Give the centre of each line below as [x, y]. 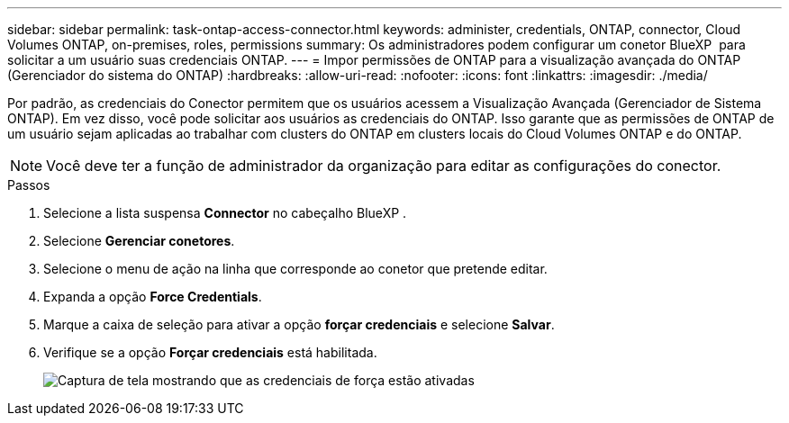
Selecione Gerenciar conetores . [139, 241]
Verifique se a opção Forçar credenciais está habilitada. [210, 352]
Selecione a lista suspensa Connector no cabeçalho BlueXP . [225, 213]
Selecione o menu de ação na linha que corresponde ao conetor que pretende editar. [295, 269]
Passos [29, 185]
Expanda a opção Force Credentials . [153, 297]
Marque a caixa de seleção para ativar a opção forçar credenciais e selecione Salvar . [299, 324]
